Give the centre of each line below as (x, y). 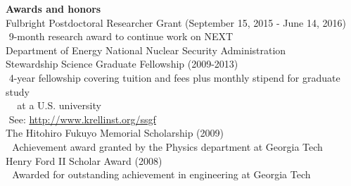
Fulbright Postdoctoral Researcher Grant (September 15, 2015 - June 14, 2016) (176, 22)
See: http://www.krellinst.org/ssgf (82, 119)
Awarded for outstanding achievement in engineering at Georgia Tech (161, 174)
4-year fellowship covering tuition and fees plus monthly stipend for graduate (174, 77)
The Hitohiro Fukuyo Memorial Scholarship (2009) (115, 133)
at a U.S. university (59, 105)
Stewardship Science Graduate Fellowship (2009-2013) (122, 64)
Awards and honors (53, 8)
